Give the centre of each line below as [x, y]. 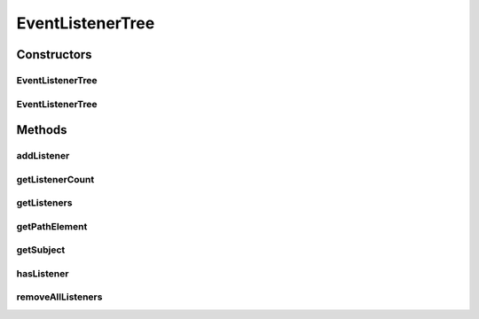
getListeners [44, 203]
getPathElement [52, 226]
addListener [43, 156]
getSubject [41, 250]
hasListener [43, 273]
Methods [42, 130]
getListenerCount [55, 179]
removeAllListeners [59, 297]
